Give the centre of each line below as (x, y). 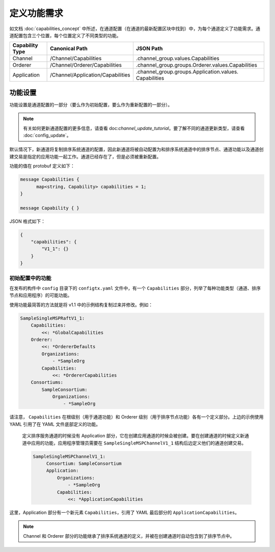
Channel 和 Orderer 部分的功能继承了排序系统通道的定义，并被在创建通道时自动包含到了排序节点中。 (129, 536)
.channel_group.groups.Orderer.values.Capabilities (196, 65)
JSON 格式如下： (28, 221)
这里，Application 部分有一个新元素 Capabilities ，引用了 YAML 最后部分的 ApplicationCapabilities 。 (124, 512)
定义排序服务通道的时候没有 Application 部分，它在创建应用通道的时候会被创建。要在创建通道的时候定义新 (133, 436)
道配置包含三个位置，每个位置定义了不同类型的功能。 (65, 35)
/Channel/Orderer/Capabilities (86, 65)
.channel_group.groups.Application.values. (187, 72)
